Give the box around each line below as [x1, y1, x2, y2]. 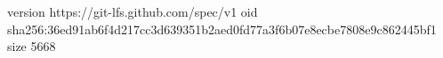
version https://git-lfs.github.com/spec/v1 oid [7, 3, 258, 20]
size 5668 [7, 37, 56, 55]
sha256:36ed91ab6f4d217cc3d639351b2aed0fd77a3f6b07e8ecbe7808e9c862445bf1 [7, 19, 437, 38]
